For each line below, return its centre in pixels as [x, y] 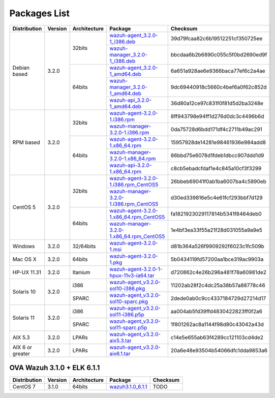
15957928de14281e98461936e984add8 [218, 142]
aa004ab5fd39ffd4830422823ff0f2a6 [217, 311]
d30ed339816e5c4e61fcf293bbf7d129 [217, 197]
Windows [24, 246]
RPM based [26, 142]
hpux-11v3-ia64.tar [132, 275]
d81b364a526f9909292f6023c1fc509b [217, 246]
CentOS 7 [24, 387]
